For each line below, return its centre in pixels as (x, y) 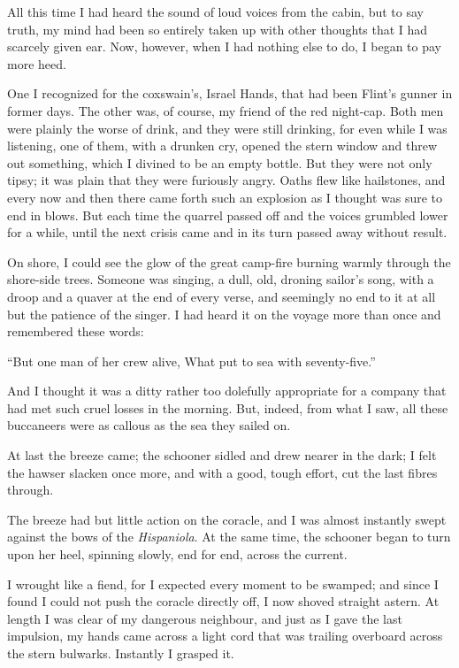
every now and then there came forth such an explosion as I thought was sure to (225, 197)
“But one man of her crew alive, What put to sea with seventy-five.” (191, 361)
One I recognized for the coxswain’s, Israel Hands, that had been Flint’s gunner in (230, 93)
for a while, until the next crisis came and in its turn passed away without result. (227, 232)
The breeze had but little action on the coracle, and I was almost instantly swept (227, 519)
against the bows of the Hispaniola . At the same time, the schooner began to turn (229, 537)
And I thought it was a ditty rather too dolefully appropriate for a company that (227, 391)
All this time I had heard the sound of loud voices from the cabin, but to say (215, 12)
